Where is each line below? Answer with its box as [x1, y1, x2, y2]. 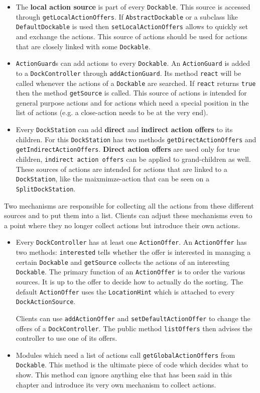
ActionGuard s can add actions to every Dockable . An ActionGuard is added [16, 58, 250, 68]
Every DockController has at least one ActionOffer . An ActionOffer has [16, 237, 247, 247]
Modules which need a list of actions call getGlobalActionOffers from [16, 349, 235, 360]
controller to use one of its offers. [16, 333, 117, 343]
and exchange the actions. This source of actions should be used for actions [16, 31, 247, 41]
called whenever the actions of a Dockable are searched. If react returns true [16, 77, 256, 88]
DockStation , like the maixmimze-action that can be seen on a [16, 173, 210, 184]
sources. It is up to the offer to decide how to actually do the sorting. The [16, 276, 243, 286]
